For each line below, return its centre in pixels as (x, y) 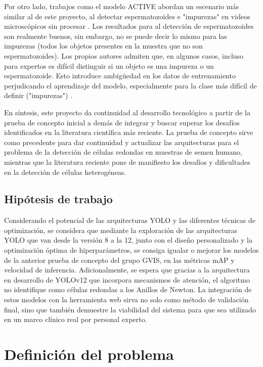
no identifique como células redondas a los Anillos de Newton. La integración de (128, 289)
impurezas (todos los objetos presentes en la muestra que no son (103, 46)
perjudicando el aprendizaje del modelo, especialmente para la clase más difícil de (130, 85)
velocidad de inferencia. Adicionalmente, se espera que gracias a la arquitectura (127, 270)
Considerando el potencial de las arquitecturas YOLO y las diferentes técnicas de (130, 220)
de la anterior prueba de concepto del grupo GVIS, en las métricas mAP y (119, 260)
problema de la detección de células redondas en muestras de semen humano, (123, 152)
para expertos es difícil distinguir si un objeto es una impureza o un (109, 65)
